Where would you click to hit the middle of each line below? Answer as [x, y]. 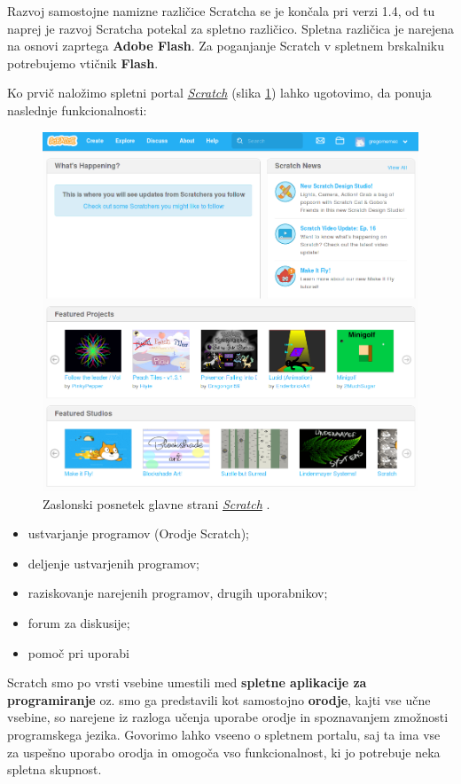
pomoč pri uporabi [78, 652]
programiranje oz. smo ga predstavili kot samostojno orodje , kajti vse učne [219, 699]
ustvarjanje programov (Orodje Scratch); [138, 533]
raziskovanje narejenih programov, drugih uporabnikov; [178, 593]
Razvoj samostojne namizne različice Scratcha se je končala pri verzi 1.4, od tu [221, 11]
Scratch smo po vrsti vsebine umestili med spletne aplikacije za [187, 682]
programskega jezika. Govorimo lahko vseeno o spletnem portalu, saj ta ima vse [224, 734]
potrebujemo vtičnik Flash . [83, 63]
